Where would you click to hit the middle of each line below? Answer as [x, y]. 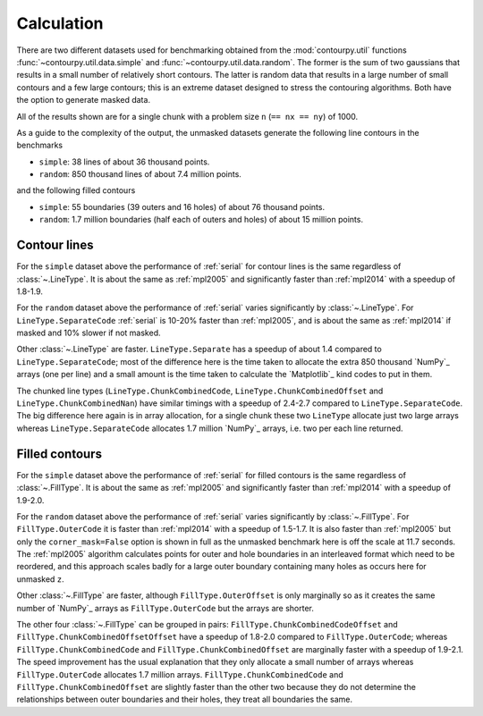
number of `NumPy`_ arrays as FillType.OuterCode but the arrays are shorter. [165, 608]
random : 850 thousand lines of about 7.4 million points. [140, 174]
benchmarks [39, 145]
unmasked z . [40, 579]
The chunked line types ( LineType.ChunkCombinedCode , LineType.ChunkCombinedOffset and [200, 391]
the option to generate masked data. [84, 100]
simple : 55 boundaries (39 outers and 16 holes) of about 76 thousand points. [182, 206]
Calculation [60, 23]
